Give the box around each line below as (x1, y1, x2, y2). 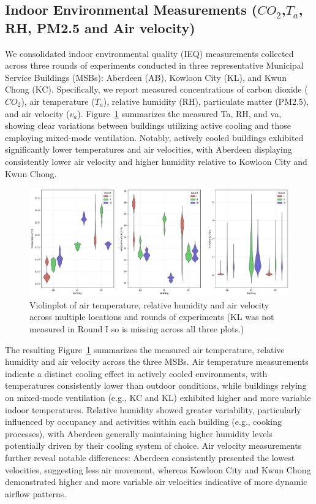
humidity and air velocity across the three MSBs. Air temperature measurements (5, 355, 309, 368)
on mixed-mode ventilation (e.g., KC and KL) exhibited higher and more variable (5, 391, 311, 404)
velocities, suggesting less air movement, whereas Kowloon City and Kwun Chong (5, 463, 311, 476)
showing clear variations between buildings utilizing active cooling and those (5, 119, 292, 132)
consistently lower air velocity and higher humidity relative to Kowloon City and (5, 155, 307, 167)
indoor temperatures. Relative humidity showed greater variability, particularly (5, 403, 301, 416)
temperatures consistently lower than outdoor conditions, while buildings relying (5, 379, 307, 392)
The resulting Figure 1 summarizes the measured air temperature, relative (5, 343, 285, 356)
